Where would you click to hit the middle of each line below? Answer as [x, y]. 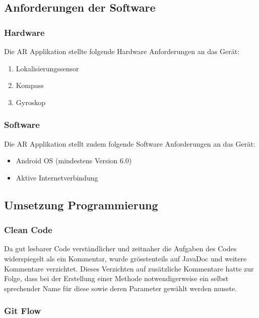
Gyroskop [30, 102]
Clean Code [28, 230]
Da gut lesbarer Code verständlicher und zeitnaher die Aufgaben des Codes [120, 248]
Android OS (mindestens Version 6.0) [74, 161]
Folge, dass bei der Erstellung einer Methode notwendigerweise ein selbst [116, 278]
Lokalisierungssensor [47, 68]
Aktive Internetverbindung [57, 177]
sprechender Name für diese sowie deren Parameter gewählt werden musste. [120, 288]
